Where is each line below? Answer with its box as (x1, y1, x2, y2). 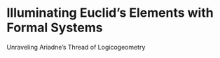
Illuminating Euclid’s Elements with (6, 5, 214, 21)
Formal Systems (6, 20, 103, 36)
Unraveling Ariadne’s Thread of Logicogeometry (6, 43, 146, 51)
